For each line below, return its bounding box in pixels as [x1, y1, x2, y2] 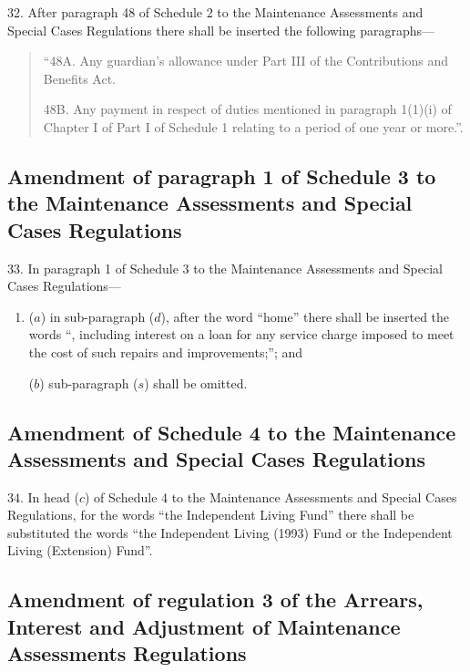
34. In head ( [7, 487, 79, 506]
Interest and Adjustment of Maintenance [7, 612, 401, 640]
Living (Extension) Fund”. [7, 541, 153, 560]
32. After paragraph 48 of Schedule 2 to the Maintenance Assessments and [7, 3, 424, 21]
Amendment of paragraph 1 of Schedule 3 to [7, 161, 436, 190]
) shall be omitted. [144, 373, 248, 392]
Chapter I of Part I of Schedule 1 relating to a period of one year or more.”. [43, 117, 464, 136]
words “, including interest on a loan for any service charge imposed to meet [28, 325, 455, 344]
